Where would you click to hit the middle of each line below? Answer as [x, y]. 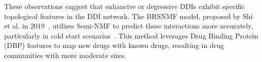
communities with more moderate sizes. [65, 55]
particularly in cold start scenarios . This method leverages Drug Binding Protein [131, 35]
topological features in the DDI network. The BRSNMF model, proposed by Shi [128, 16]
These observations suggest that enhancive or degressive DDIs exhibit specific [124, 6]
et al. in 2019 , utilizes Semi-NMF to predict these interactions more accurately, [129, 26]
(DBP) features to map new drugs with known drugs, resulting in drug [114, 45]
